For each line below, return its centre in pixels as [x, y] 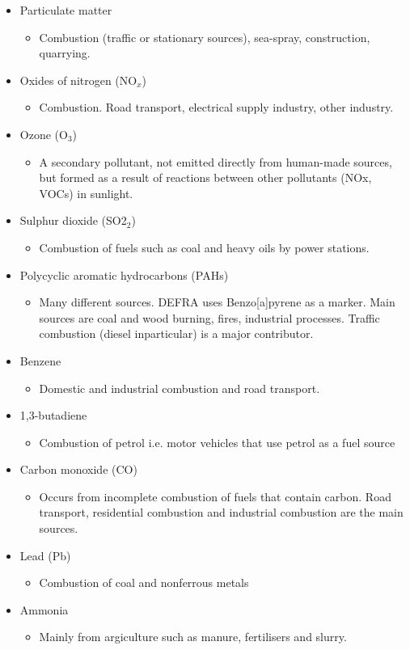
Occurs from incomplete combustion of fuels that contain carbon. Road [215, 496]
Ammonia [44, 609]
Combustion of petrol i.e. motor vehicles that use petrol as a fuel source [217, 442]
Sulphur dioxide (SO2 [73, 220]
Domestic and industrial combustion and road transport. [180, 388]
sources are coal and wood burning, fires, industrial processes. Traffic [209, 317]
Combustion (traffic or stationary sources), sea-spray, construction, [205, 37]
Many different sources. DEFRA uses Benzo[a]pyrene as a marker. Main [217, 302]
